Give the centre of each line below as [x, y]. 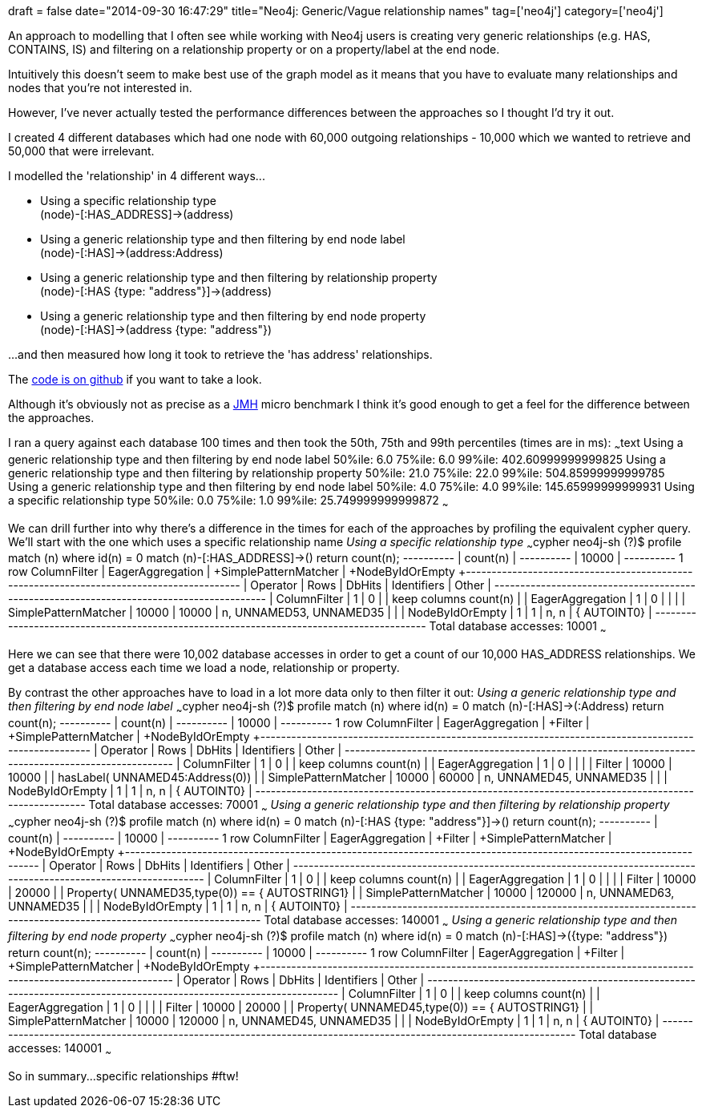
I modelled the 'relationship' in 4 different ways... [137, 176]
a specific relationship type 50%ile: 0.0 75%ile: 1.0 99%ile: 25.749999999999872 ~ [228, 501]
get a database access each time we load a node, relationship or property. [204, 668]
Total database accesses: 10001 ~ [518, 628]
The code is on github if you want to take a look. [135, 379]
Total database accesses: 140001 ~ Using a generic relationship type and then [471, 921]
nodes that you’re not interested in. [100, 88]
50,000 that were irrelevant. [81, 151]
